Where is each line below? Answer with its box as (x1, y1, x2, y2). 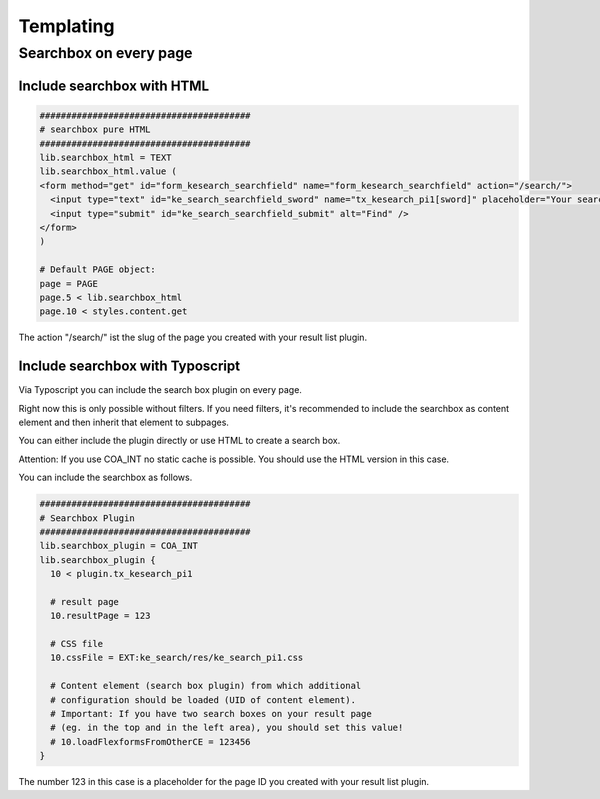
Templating (18, 15, 115, 37)
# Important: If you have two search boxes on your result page (50, 708, 372, 719)
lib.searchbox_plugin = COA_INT (39, 540, 199, 552)
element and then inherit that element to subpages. (18, 416, 230, 428)
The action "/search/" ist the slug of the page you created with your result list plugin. (18, 331, 368, 344)
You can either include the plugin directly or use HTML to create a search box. (18, 435, 341, 447)
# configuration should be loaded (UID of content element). (50, 694, 357, 705)
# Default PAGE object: (39, 264, 157, 275)
